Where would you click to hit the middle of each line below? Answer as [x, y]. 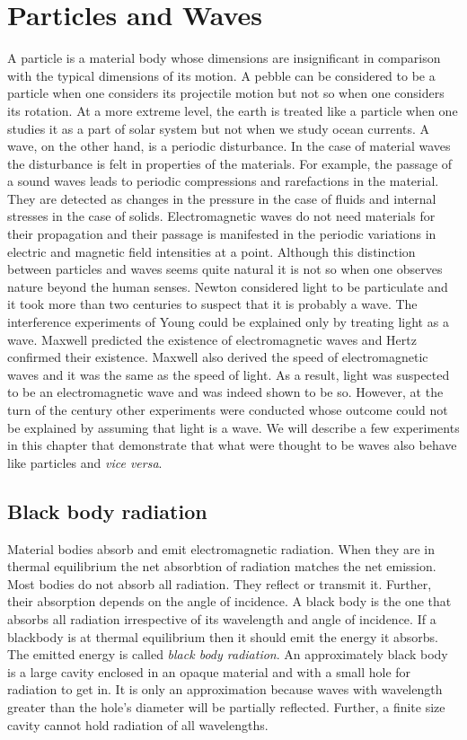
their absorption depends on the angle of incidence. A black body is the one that [229, 601]
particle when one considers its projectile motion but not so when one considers [226, 93]
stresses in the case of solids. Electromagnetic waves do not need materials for [221, 216]
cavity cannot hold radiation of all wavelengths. [138, 724]
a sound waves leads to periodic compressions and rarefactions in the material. [223, 181]
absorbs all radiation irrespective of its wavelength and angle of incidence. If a [222, 618]
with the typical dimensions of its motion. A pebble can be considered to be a [221, 75]
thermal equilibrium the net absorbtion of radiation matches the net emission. [222, 566]
